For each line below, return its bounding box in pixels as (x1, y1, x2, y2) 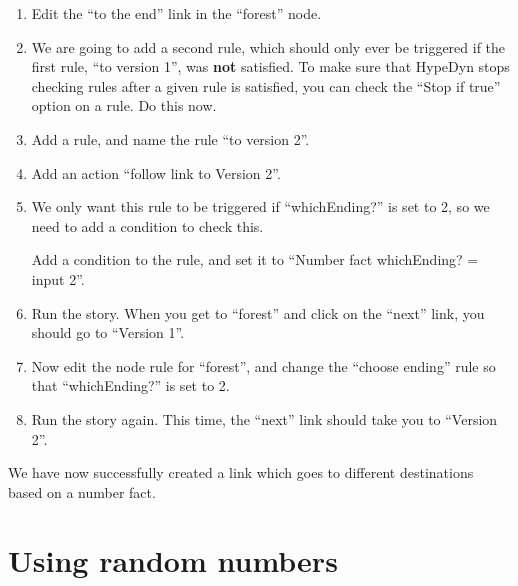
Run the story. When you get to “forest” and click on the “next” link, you (31, 302, 485, 323)
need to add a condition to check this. (31, 215, 264, 236)
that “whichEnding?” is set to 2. (31, 375, 230, 396)
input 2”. (31, 268, 85, 289)
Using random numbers (8, 540, 338, 581)
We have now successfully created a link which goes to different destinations (8, 462, 474, 483)
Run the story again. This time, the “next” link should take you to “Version (31, 408, 498, 429)
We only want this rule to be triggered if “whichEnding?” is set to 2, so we (31, 196, 490, 217)
